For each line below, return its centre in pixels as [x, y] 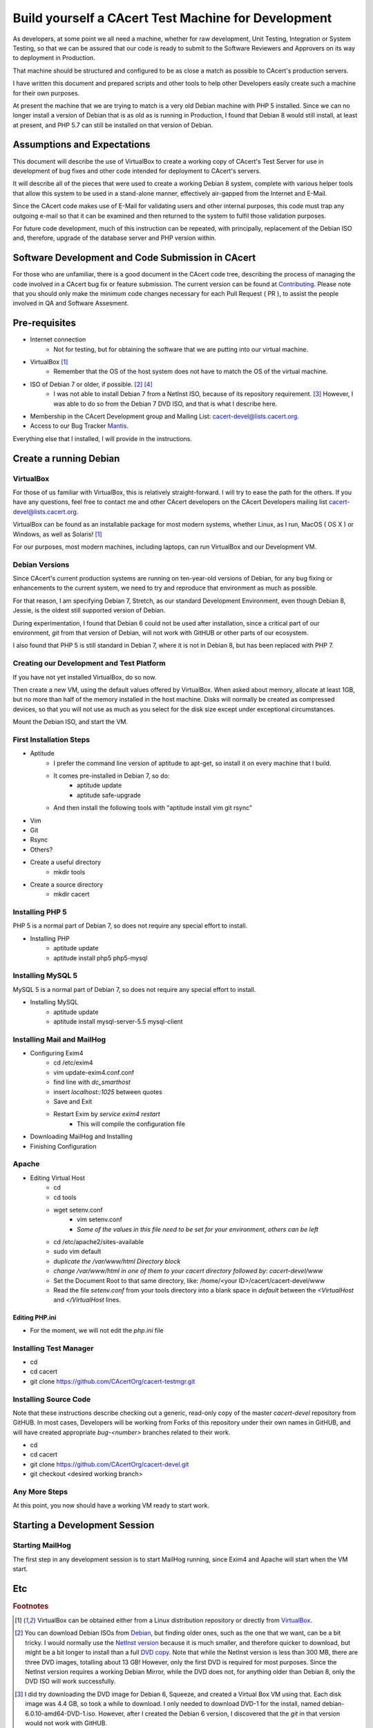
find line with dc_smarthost [92, 1082]
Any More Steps [40, 1492]
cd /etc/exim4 [73, 1063]
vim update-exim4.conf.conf [94, 1072]
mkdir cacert [71, 894]
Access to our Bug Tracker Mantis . [79, 426]
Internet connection [58, 339]
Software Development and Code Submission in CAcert [134, 258]
